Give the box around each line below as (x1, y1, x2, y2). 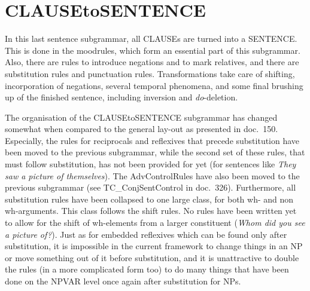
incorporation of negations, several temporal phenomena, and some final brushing (5, 79, 303, 91)
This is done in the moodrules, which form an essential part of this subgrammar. (5, 44, 300, 56)
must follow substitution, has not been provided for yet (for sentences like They (5, 158, 296, 170)
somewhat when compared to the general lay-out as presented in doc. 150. (5, 122, 278, 135)
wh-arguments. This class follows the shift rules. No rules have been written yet (5, 204, 297, 217)
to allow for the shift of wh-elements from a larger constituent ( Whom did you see (5, 216, 305, 229)
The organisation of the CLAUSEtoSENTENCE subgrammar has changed (5, 111, 278, 123)
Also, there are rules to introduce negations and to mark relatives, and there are (5, 56, 299, 68)
